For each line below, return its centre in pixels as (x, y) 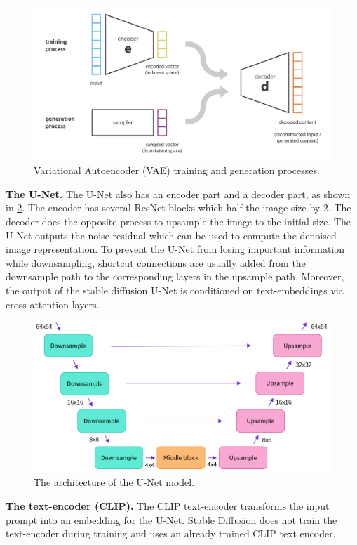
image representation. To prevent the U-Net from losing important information (175, 249)
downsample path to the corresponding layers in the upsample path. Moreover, (175, 276)
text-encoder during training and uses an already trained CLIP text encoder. (171, 533)
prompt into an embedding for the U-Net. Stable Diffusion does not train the (171, 519)
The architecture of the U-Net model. (114, 482)
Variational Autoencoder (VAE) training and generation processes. (177, 170)
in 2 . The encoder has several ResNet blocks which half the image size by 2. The (178, 208)
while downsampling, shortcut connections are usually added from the (156, 262)
